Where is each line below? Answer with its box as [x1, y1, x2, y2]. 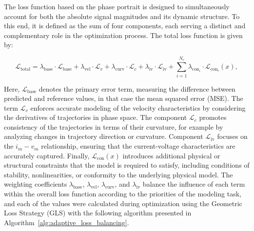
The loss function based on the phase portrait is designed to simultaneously [4, 1, 230, 11]
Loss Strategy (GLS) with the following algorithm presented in [4, 208, 192, 218]
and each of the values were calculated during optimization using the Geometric [4, 198, 242, 208]
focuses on [217, 131, 248, 141]
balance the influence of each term [142, 179, 245, 189]
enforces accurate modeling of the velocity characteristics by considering [30, 102, 246, 113]
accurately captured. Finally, [4, 150, 90, 160]
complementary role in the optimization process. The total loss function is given [4, 30, 243, 40]
